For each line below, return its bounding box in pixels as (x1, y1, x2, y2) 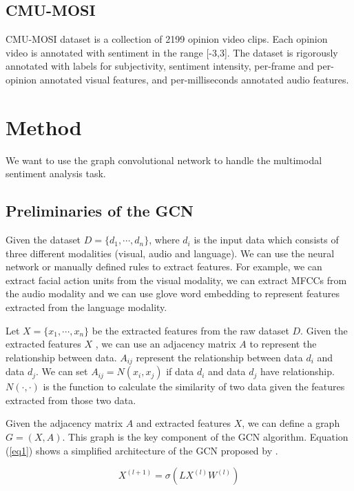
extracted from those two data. (6, 392, 136, 407)
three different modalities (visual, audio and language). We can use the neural (6, 245, 335, 260)
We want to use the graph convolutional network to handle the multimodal (6, 152, 322, 167)
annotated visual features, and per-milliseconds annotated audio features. (39, 72, 349, 86)
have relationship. (260, 364, 335, 379)
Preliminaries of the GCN (6, 200, 194, 221)
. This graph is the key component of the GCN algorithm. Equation (62, 430, 348, 444)
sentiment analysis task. (6, 166, 106, 181)
